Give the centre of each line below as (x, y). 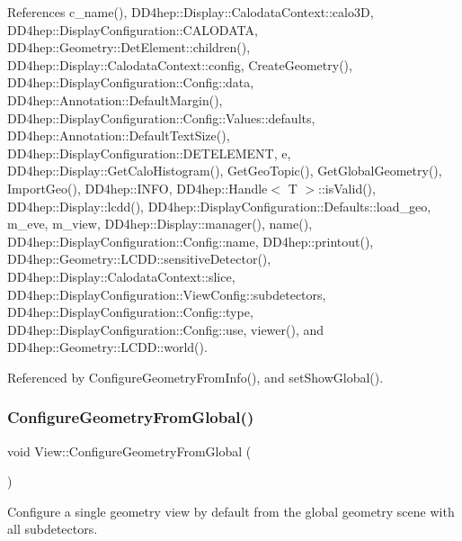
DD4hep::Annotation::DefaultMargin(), (115, 99)
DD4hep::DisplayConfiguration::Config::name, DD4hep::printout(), (191, 241)
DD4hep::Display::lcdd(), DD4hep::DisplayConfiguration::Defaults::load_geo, (219, 206)
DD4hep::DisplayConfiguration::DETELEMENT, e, (149, 153)
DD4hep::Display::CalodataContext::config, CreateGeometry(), (180, 64)
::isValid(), (347, 188)
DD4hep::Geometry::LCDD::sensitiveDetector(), (139, 259)
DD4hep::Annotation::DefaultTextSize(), (119, 135)
